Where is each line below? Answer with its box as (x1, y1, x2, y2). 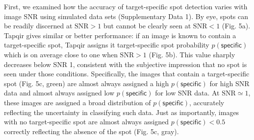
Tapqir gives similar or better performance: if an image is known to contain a (4, 30, 236, 40)
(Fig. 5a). (222, 21, 251, 31)
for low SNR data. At (155, 88, 220, 98)
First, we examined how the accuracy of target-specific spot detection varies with (4, 1, 248, 11)
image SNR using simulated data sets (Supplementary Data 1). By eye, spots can (4, 11, 249, 21)
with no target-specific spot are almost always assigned (4, 117, 169, 127)
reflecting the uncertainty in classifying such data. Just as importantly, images (4, 107, 239, 117)
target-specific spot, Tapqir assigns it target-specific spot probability (4, 40, 209, 50)
